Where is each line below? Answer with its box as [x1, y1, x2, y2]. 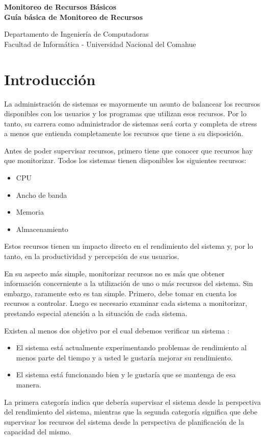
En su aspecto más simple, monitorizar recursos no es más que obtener [4, 268, 225, 278]
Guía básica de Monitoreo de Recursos [4, 11, 143, 22]
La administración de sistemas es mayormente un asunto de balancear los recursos [4, 98, 260, 109]
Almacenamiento [16, 223, 68, 234]
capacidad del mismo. [4, 426, 71, 437]
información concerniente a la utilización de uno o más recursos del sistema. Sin [4, 278, 253, 289]
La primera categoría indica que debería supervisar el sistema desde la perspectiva [4, 396, 261, 407]
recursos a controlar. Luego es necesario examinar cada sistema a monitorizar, [4, 298, 247, 308]
